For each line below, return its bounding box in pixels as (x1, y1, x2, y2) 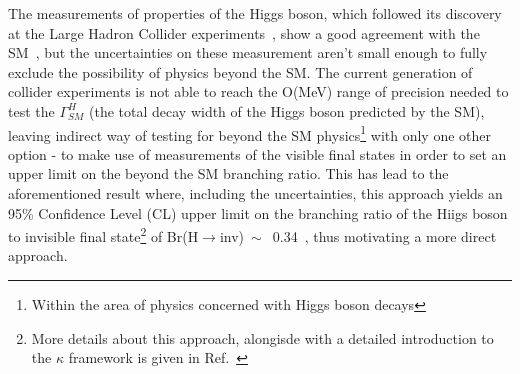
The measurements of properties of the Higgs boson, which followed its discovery (8, 3, 502, 23)
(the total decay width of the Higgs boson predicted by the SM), (89, 100, 485, 121)
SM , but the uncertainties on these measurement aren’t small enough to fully (8, 42, 488, 63)
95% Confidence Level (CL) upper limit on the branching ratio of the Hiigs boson (8, 202, 508, 223)
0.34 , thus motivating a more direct (272, 225, 497, 246)
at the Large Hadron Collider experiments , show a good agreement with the (8, 22, 480, 43)
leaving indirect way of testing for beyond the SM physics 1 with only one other (8, 121, 492, 145)
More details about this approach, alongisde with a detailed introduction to (31, 327, 494, 348)
